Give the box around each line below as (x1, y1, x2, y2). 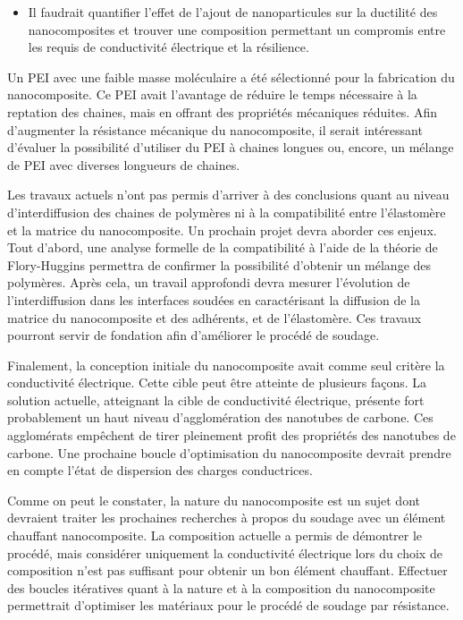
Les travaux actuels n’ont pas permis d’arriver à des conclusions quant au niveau (7, 185, 450, 204)
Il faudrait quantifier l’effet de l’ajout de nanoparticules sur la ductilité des (28, 3, 438, 21)
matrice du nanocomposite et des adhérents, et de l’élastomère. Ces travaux (7, 308, 422, 327)
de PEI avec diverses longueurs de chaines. (7, 155, 240, 174)
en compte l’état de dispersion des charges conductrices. (7, 461, 313, 480)
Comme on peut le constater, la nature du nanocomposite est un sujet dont (7, 490, 420, 509)
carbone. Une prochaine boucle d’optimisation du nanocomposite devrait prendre (7, 443, 451, 462)
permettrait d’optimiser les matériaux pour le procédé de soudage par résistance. (7, 596, 450, 615)
